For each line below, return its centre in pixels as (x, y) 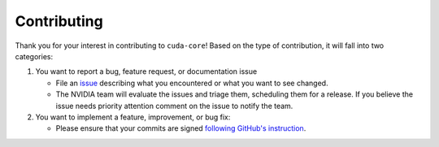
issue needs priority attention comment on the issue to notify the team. (174, 106)
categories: (34, 56)
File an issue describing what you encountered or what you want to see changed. (192, 83)
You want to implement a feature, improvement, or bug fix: (133, 117)
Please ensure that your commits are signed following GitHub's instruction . (181, 128)
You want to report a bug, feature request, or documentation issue (146, 71)
